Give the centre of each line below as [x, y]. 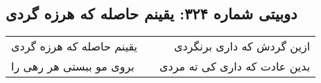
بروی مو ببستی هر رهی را [73, 66]
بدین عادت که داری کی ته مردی [235, 66]
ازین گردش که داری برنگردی [242, 46]
